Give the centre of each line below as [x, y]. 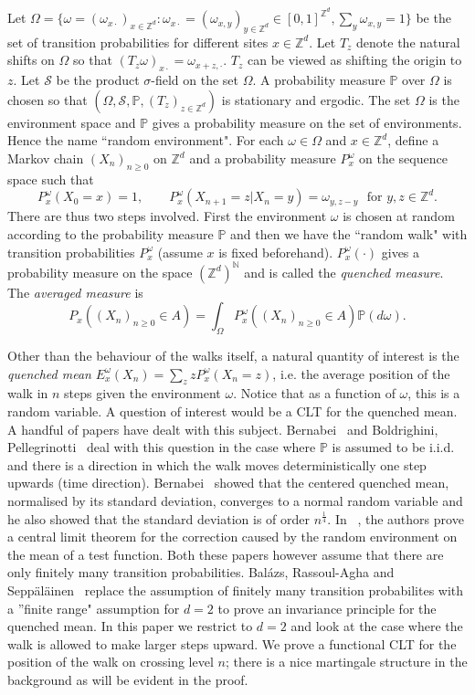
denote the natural [408, 42]
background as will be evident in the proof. [128, 679]
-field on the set [195, 80]
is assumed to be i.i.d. [393, 447]
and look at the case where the [377, 626]
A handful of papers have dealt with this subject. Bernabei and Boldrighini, [223, 429]
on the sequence [403, 158]
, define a [413, 140]
